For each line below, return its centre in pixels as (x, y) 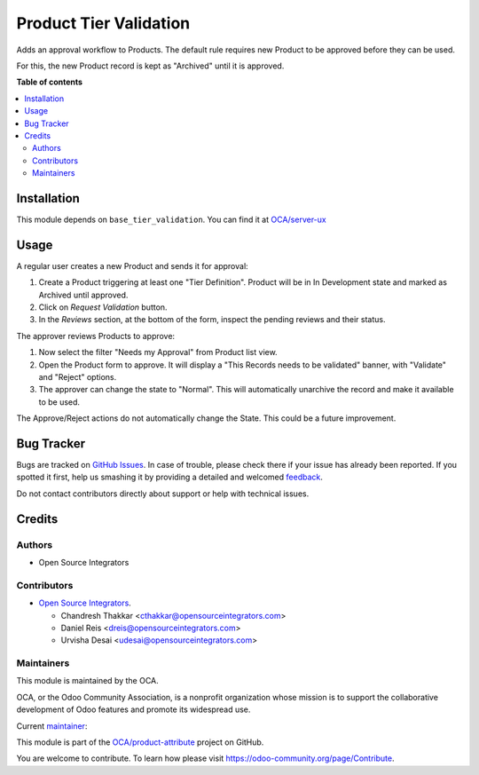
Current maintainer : (52, 726)
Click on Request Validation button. (103, 307)
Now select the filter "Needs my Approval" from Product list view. (158, 352)
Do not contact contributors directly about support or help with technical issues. (163, 494)
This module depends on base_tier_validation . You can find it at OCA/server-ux (172, 219)
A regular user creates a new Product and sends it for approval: (132, 265)
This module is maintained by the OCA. (87, 681)
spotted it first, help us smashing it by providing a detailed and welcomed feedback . (170, 477)
